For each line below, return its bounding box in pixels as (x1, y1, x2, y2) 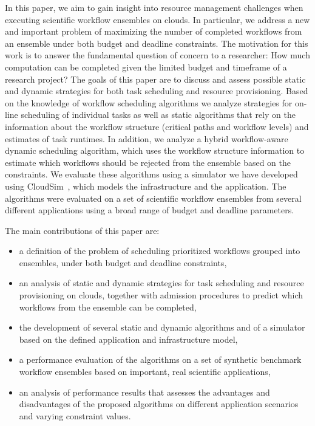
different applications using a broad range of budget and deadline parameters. (5, 204, 294, 216)
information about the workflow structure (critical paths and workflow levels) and (5, 120, 309, 132)
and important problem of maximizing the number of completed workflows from (5, 25, 302, 38)
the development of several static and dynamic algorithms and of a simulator (19, 321, 305, 334)
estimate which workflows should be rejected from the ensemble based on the (5, 156, 291, 168)
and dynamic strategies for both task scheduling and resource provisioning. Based (5, 84, 308, 97)
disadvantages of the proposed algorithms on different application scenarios (19, 397, 299, 410)
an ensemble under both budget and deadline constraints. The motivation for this (5, 36, 308, 49)
